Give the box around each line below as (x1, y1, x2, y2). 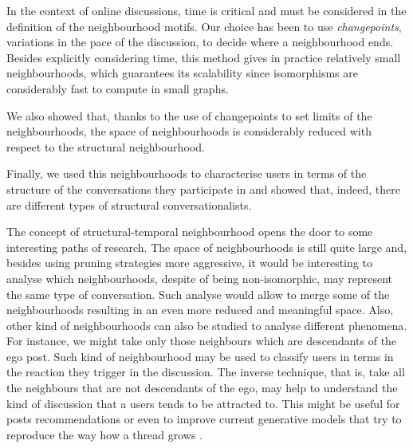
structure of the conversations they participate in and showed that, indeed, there (6, 180, 401, 197)
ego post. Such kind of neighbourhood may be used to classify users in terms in (6, 348, 394, 364)
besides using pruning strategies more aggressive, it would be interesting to (6, 254, 372, 271)
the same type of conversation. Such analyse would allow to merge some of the (6, 285, 390, 302)
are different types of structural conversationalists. (6, 196, 252, 213)
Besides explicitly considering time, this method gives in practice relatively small (6, 49, 401, 65)
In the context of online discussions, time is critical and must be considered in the (6, 2, 407, 18)
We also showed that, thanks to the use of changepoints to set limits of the (6, 107, 372, 124)
